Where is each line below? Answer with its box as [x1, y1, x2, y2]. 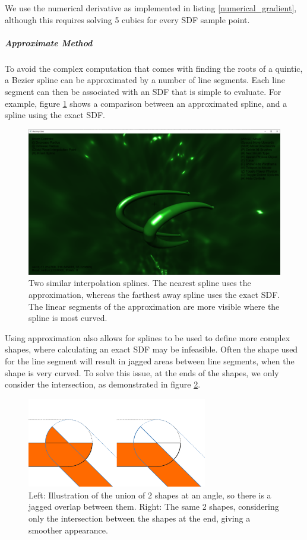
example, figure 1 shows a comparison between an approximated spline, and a [5, 97, 287, 109]
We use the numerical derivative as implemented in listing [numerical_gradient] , [5, 2, 297, 14]
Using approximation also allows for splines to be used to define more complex [5, 331, 290, 344]
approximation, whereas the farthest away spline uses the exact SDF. [29, 288, 280, 301]
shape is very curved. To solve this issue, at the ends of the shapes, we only [5, 366, 279, 379]
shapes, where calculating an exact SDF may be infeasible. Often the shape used [5, 343, 298, 355]
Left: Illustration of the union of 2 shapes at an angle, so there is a [29, 488, 271, 501]
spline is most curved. [29, 312, 107, 324]
